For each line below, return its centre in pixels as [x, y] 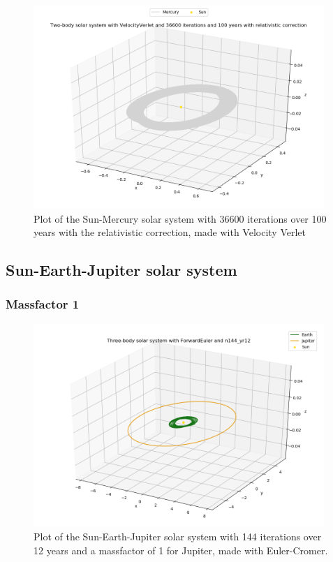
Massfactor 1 [43, 304]
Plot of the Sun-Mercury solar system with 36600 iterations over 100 [180, 218]
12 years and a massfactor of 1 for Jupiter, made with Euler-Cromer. [181, 550]
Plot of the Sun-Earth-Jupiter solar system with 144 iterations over [178, 537]
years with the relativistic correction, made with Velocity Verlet [170, 232]
